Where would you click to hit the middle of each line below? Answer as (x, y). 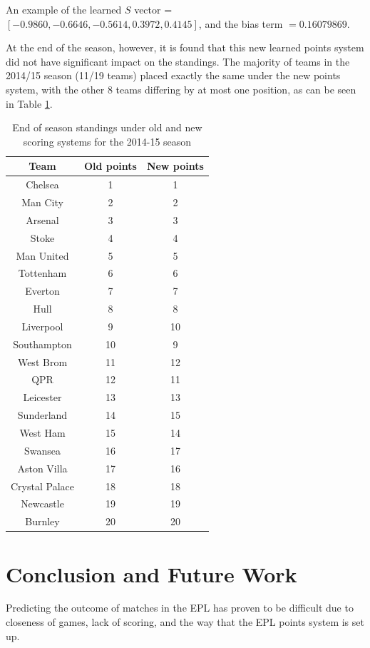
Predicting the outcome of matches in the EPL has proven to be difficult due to (180, 608)
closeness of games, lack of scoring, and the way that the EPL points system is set (185, 622)
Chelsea (42, 184)
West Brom (42, 361)
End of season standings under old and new (107, 127)
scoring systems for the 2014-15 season (107, 141)
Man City (42, 202)
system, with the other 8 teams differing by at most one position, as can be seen (181, 89)
